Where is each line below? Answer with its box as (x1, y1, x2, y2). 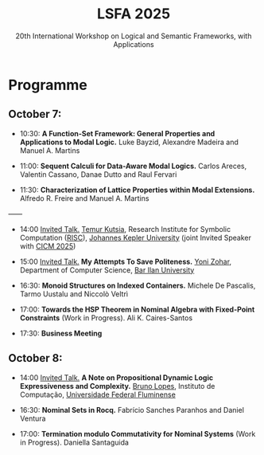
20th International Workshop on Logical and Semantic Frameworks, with (15, 31, 252, 41)
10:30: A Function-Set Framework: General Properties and (19, 128, 215, 138)
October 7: (8, 108, 62, 121)
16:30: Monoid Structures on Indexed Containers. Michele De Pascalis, (19, 280, 256, 290)
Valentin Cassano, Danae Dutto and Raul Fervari (19, 169, 177, 179)
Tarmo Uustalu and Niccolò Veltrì (19, 288, 129, 299)
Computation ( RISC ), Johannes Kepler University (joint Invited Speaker (19, 233, 252, 242)
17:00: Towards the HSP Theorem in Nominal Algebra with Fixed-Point (19, 304, 255, 314)
